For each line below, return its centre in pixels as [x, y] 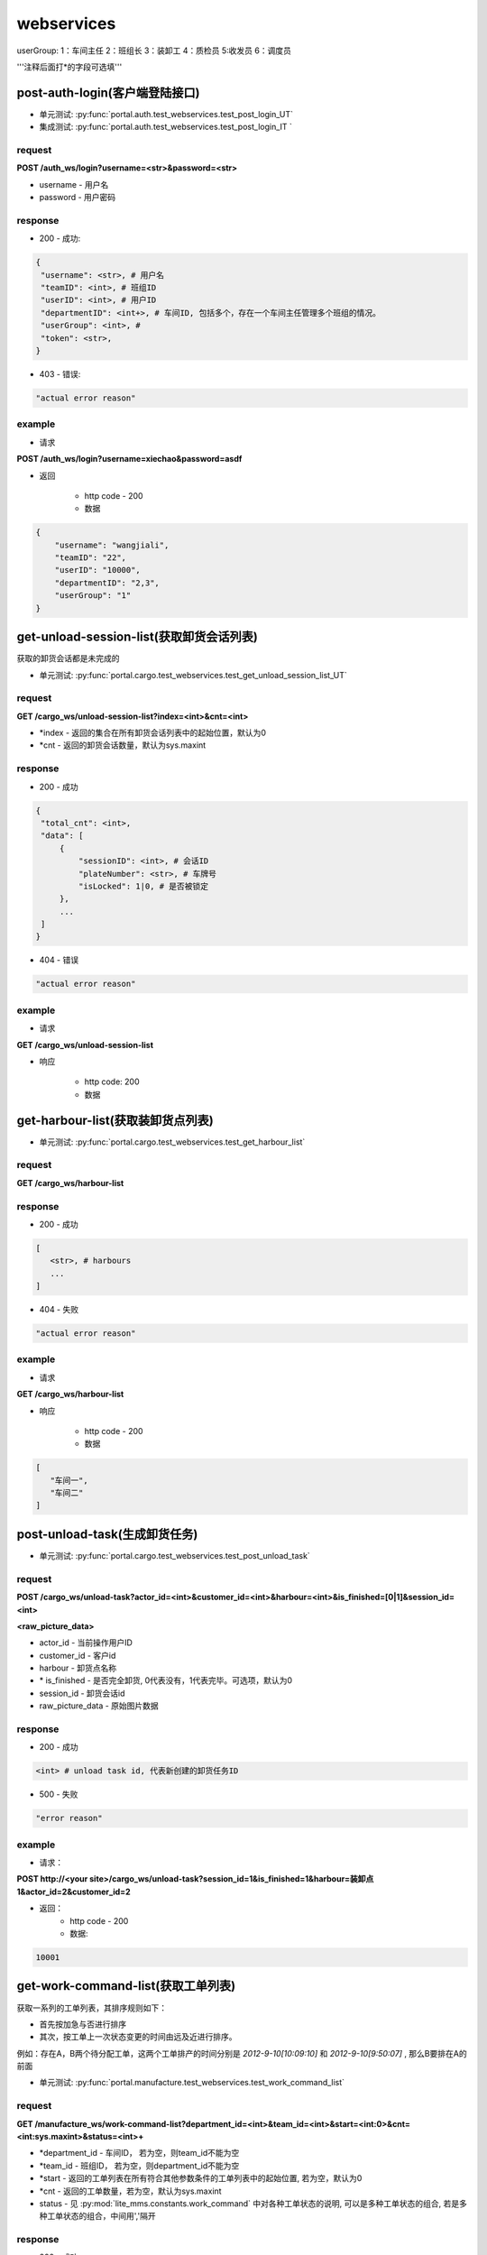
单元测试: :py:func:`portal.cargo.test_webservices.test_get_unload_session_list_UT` [193, 675]
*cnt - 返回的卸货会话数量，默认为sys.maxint [123, 745]
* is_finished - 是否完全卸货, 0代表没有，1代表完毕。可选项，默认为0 [166, 1680]
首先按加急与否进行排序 [83, 2024]
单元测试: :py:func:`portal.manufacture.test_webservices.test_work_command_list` [192, 2083]
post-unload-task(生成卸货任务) [107, 1534]
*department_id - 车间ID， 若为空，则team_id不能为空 [139, 2153]
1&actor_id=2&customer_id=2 [74, 1891]
